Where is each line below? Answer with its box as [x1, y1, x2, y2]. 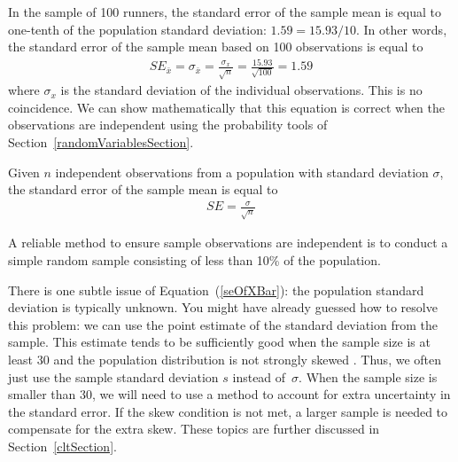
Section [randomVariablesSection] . [8, 133, 194, 152]
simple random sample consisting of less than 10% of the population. [8, 250, 381, 269]
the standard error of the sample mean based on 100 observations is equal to [8, 37, 423, 56]
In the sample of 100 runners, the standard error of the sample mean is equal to [8, 3, 442, 20]
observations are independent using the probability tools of [8, 115, 328, 134]
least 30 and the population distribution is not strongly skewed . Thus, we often [8, 349, 442, 368]
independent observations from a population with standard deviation [55, 162, 429, 181]
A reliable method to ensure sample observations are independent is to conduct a [8, 233, 448, 252]
